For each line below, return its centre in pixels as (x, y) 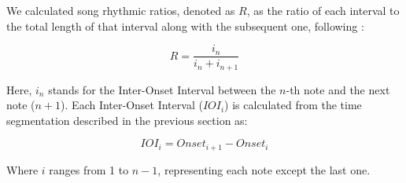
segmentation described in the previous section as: (127, 120)
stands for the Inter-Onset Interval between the (162, 89)
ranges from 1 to (89, 169)
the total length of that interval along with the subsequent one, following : (185, 26)
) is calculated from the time (293, 105)
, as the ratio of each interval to (323, 10)
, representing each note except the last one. (264, 169)
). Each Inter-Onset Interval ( (132, 105)
